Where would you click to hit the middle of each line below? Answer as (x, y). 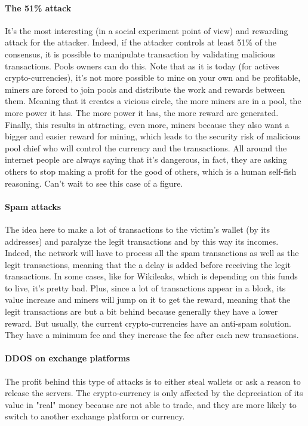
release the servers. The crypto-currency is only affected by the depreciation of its (154, 393)
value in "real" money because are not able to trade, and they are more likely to (151, 404)
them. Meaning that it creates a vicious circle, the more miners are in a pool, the (153, 101)
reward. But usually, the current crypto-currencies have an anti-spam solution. (148, 323)
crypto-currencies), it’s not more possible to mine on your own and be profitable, (153, 77)
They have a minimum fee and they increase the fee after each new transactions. (152, 335)
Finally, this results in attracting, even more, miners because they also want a (147, 124)
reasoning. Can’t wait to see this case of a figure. (94, 183)
